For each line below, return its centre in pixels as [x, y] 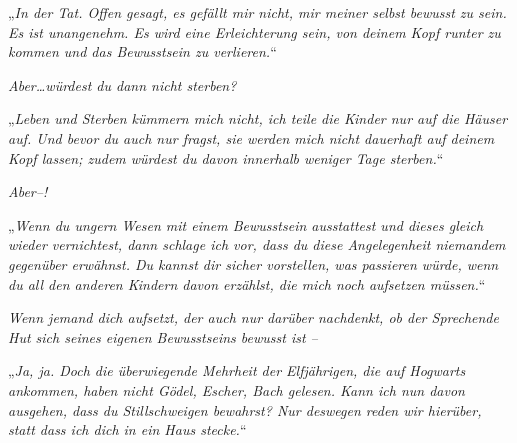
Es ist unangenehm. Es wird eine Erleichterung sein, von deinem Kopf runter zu [254, 31]
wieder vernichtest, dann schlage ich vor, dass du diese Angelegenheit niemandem [257, 244]
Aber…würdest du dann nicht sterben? [122, 84]
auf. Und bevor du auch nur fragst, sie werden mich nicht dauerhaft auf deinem [251, 137]
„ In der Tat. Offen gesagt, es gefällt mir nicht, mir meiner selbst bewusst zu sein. [257, 12]
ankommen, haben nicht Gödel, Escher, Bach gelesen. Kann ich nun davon [236, 389]
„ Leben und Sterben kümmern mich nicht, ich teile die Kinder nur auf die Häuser [258, 118]
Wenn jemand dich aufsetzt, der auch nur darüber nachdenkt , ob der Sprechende [253, 317]
